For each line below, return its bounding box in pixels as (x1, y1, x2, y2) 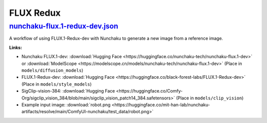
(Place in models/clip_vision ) (176, 95, 244, 101)
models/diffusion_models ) (21, 67, 84, 73)
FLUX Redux (9, 7, 61, 18)
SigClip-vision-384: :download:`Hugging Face (21, 88, 115, 94)
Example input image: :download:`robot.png (21, 101, 111, 108)
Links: (9, 44, 22, 50)
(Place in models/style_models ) (21, 81, 92, 87)
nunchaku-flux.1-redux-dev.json (9, 22, 119, 31)
